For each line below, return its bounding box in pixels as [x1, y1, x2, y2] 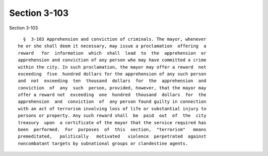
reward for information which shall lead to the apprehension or [18, 50, 206, 56]
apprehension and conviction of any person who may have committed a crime [18, 57, 206, 63]
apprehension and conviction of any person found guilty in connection [18, 99, 206, 104]
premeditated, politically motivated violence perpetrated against [18, 134, 206, 139]
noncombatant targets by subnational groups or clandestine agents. [18, 141, 188, 146]
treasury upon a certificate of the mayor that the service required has [18, 120, 206, 125]
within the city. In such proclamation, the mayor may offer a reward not [18, 64, 206, 70]
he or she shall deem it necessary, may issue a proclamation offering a [18, 43, 206, 49]
